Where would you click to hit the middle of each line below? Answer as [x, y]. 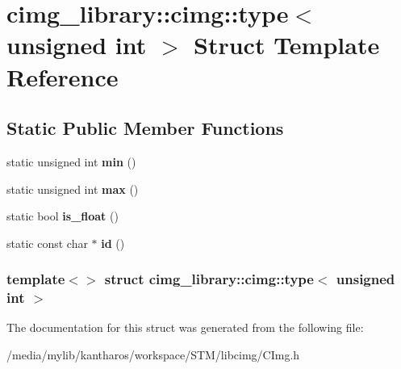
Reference [63, 76]
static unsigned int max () [73, 189]
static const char [47, 243]
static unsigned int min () [71, 161]
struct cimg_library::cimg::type [209, 279]
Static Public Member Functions [145, 128]
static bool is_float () [63, 216]
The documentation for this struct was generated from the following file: [185, 327]
